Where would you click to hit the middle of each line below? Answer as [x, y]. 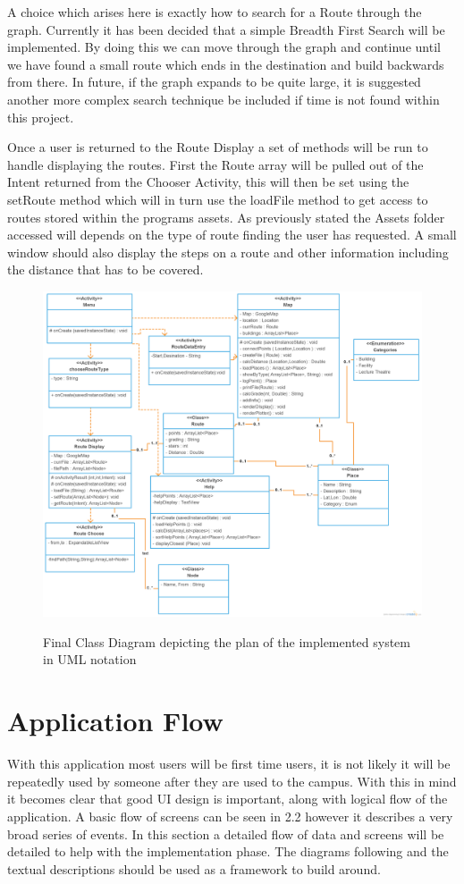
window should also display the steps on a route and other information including [228, 252]
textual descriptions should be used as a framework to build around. [194, 868]
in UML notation [90, 659]
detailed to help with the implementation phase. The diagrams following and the [228, 851]
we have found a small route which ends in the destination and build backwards [226, 64]
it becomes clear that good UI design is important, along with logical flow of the [228, 799]
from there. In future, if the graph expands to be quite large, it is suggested [214, 82]
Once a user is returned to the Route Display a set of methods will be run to [218, 147]
